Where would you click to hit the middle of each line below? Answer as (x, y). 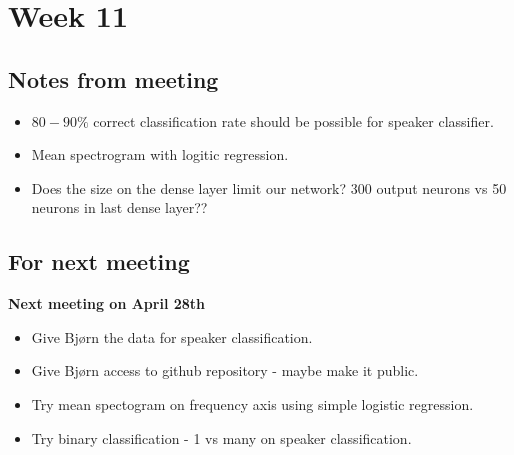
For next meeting (99, 261)
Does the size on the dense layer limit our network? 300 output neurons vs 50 (269, 187)
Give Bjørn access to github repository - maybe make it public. (225, 370)
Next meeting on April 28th (107, 303)
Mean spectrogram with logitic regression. (160, 154)
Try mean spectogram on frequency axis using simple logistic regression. (252, 403)
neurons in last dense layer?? (119, 207)
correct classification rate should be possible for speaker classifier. (293, 120)
